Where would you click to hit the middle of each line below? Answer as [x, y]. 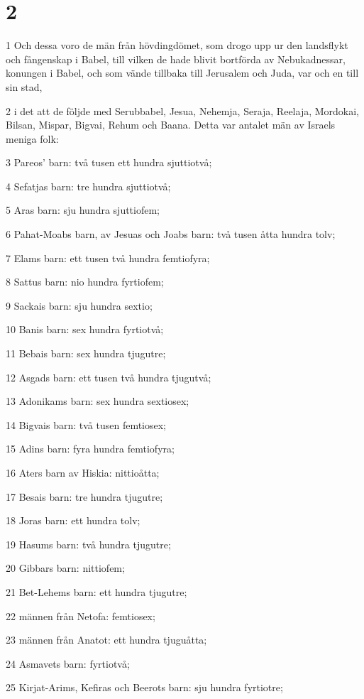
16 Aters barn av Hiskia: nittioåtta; [83, 472]
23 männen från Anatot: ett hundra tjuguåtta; [106, 640]
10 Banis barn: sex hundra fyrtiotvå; [85, 329]
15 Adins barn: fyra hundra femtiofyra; [90, 449]
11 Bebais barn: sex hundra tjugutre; [86, 353]
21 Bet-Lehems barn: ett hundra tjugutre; [96, 591]
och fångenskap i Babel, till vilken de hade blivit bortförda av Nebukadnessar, [176, 59]
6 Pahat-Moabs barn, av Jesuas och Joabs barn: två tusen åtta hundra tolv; [171, 234]
